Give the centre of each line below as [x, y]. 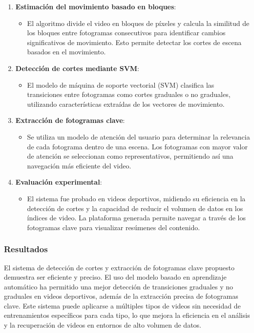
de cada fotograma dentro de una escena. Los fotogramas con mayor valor [137, 146]
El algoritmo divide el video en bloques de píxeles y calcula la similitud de [138, 23]
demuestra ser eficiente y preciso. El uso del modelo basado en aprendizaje [115, 277]
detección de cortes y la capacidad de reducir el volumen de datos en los [135, 208]
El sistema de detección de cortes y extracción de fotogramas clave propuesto [119, 267]
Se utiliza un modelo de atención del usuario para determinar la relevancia [138, 136]
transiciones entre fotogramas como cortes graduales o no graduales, [129, 94]
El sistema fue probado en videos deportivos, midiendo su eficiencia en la [136, 198]
